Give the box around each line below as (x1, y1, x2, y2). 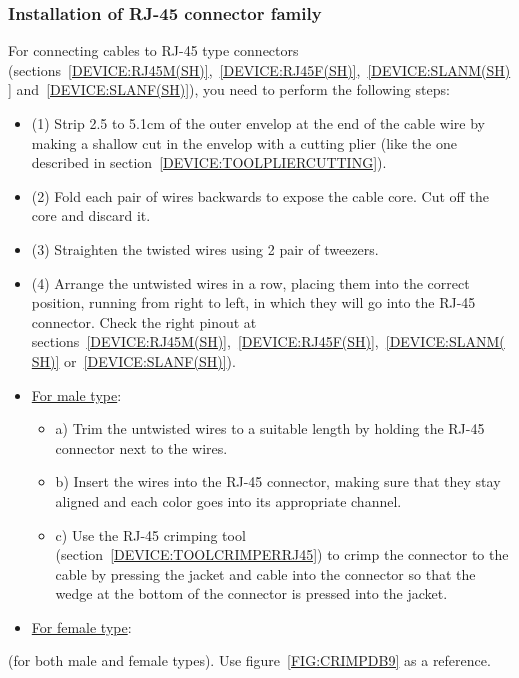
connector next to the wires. (55, 437, 228, 458)
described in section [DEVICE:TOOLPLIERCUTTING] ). (31, 152, 387, 173)
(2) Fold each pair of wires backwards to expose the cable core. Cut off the (31, 185, 489, 206)
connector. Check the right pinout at (31, 311, 257, 332)
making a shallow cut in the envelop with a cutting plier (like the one (31, 132, 457, 153)
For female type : (31, 616, 132, 637)
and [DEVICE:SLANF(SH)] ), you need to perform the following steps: (16, 79, 450, 100)
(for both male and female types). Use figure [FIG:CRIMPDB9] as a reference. (8, 650, 491, 671)
